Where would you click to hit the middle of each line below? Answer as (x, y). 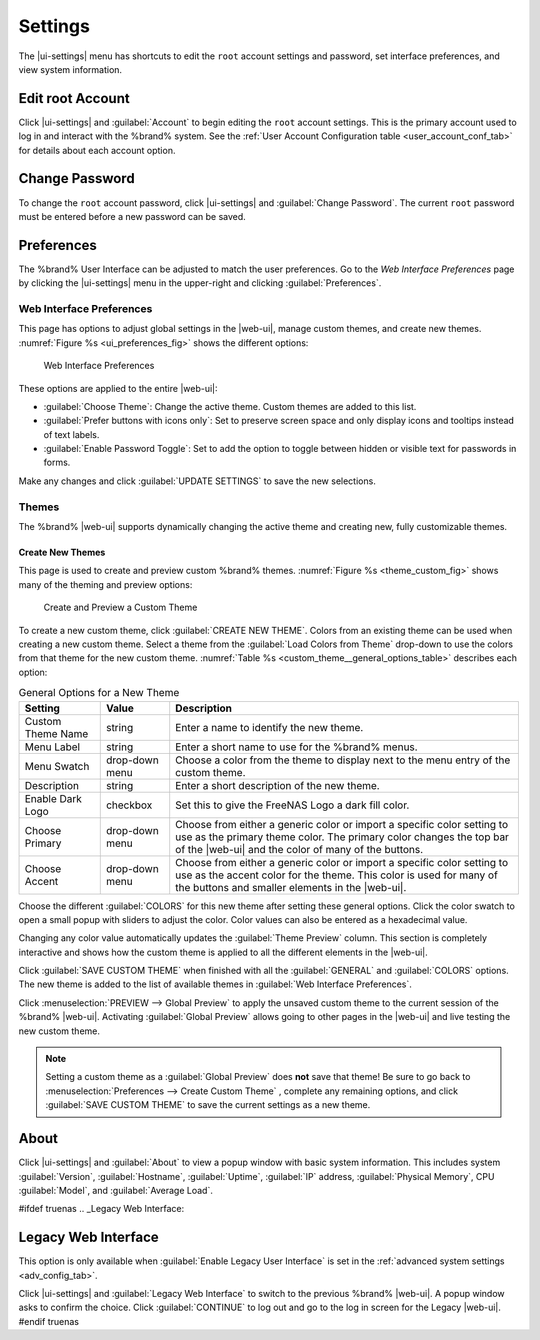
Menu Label (52, 747)
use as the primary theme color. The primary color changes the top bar (342, 837)
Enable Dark (53, 798)
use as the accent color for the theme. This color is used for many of (337, 875)
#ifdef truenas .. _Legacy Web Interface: (101, 1209)
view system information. (70, 69)
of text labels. (71, 434)
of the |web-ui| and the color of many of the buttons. (299, 849)
